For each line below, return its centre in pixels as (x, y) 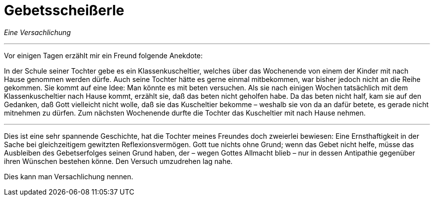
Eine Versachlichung (37, 32)
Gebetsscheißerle (64, 10)
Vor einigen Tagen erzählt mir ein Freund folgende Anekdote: (104, 55)
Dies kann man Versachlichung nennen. (69, 176)
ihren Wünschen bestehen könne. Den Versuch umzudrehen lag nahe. (118, 161)
